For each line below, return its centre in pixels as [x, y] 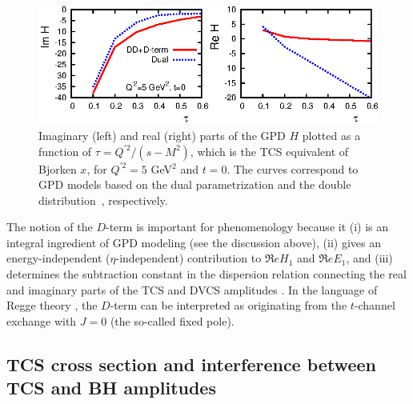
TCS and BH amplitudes [111, 388]
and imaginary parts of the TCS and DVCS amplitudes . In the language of [192, 289]
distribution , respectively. [103, 200]
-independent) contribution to [188, 258]
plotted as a [331, 135]
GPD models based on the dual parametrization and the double [195, 184]
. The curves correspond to [293, 168]
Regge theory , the [52, 305]
